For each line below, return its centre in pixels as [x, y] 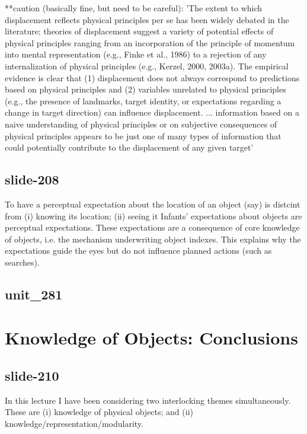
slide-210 [32, 376]
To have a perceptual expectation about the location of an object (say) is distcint [153, 204]
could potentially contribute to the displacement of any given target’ [129, 147]
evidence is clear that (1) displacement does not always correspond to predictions [152, 77]
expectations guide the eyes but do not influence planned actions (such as [138, 250]
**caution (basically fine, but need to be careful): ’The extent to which [134, 8]
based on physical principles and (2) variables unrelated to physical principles [145, 89]
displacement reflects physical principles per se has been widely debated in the [147, 19]
